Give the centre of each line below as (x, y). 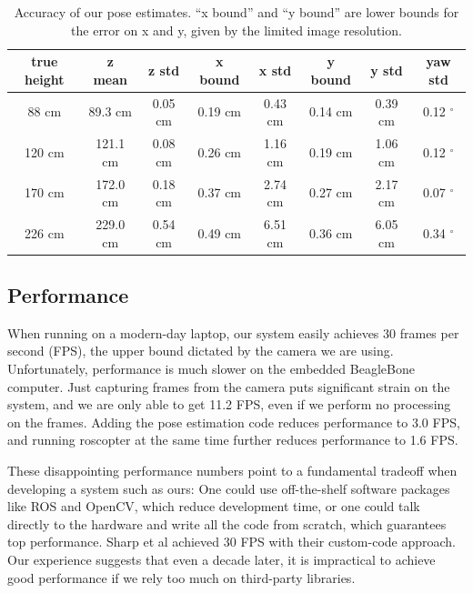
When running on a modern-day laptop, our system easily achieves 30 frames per (233, 332)
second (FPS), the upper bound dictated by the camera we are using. (201, 351)
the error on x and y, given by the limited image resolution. (236, 30)
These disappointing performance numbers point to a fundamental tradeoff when (232, 470)
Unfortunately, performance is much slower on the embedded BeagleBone (211, 369)
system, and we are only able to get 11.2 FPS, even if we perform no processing (229, 404)
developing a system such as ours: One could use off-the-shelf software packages (229, 488)
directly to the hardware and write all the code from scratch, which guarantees (227, 523)
